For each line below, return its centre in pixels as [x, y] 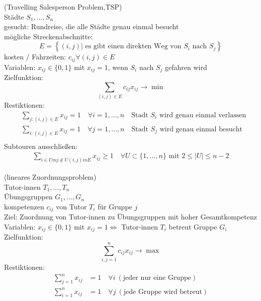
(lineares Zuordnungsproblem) [50, 177]
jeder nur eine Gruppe [157, 278]
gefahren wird [186, 67]
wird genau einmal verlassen [203, 115]
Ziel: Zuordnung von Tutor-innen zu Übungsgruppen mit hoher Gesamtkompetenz [130, 217]
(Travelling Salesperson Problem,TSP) [63, 7]
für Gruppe [115, 206]
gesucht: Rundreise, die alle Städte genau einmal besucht [92, 26]
